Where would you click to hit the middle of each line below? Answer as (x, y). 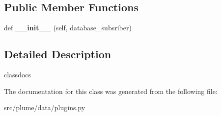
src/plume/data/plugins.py (45, 107)
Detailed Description (58, 54)
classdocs (18, 74)
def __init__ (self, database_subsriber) (68, 28)
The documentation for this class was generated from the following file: (111, 91)
